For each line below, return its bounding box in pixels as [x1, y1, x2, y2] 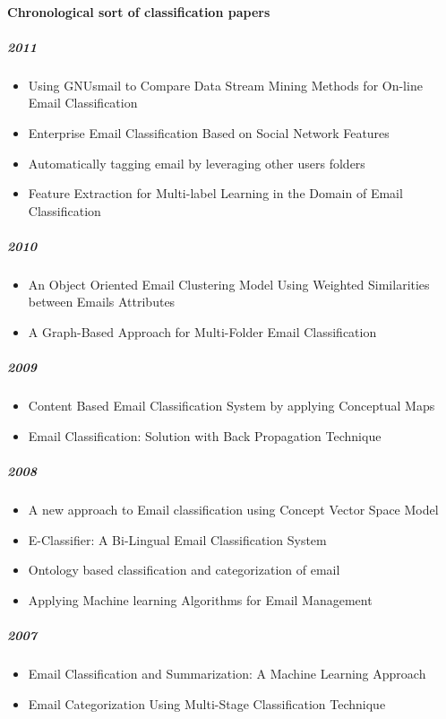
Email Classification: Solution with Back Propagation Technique [28, 426, 382, 445]
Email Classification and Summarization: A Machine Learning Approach [28, 663, 426, 682]
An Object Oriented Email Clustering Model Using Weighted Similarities [28, 274, 430, 293]
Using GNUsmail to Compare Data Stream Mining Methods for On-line [28, 75, 423, 94]
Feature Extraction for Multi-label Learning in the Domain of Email [28, 184, 403, 203]
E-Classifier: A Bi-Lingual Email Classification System [28, 530, 327, 549]
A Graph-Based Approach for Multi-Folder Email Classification [28, 323, 377, 342]
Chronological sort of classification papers [7, 2, 270, 21]
